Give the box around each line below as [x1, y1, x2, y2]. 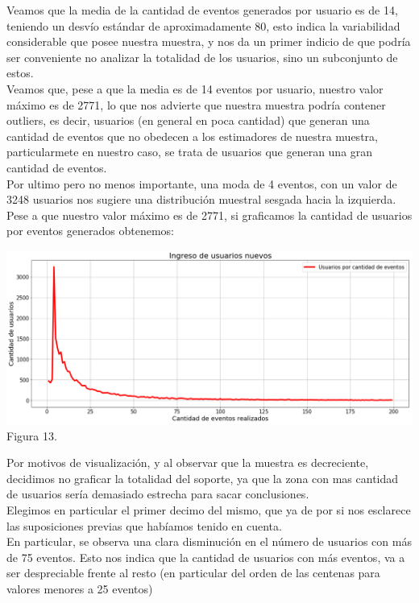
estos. [6, 64, 34, 81]
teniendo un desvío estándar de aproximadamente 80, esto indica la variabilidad [6, 17, 400, 34]
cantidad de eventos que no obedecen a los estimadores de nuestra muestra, [6, 127, 378, 144]
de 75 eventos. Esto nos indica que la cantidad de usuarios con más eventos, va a [6, 548, 405, 565]
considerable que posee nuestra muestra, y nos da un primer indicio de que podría [6, 33, 411, 50]
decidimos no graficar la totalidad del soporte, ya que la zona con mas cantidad [6, 469, 399, 486]
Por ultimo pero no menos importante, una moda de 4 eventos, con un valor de [6, 175, 397, 192]
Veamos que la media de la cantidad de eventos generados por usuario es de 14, [6, 2, 398, 18]
